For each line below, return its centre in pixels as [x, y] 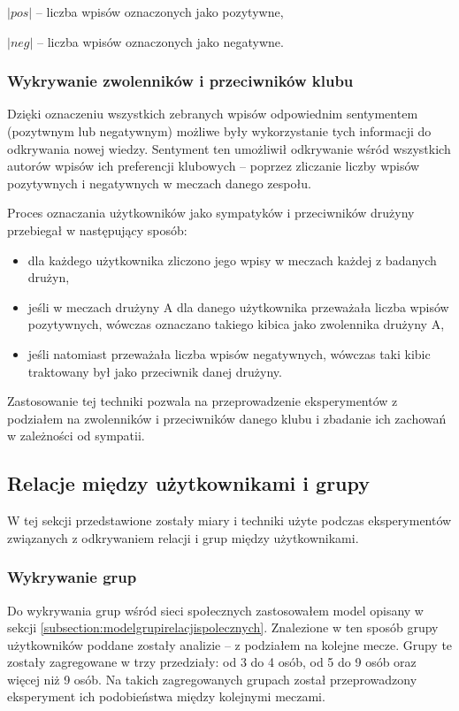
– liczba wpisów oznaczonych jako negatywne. [161, 41]
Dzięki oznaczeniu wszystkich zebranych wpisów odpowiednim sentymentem [213, 114]
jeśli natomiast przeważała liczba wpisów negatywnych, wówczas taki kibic [229, 353]
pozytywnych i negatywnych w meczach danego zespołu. [159, 183]
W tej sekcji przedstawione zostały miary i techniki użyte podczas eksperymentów [229, 520]
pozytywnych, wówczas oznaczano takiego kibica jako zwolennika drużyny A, [236, 324]
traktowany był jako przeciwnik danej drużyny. [155, 371]
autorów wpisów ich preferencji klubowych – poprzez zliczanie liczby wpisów [214, 166]
